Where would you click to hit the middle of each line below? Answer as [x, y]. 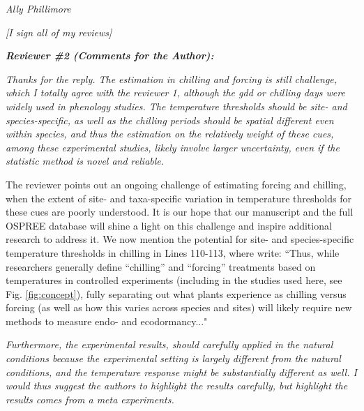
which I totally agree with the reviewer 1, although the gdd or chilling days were [175, 92]
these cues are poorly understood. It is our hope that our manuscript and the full [180, 212]
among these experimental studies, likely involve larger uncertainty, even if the [173, 147]
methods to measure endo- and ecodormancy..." [107, 321]
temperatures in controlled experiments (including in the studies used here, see [174, 280]
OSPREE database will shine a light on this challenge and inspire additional [169, 225]
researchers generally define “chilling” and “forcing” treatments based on [161, 266]
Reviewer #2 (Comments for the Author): [110, 55]
